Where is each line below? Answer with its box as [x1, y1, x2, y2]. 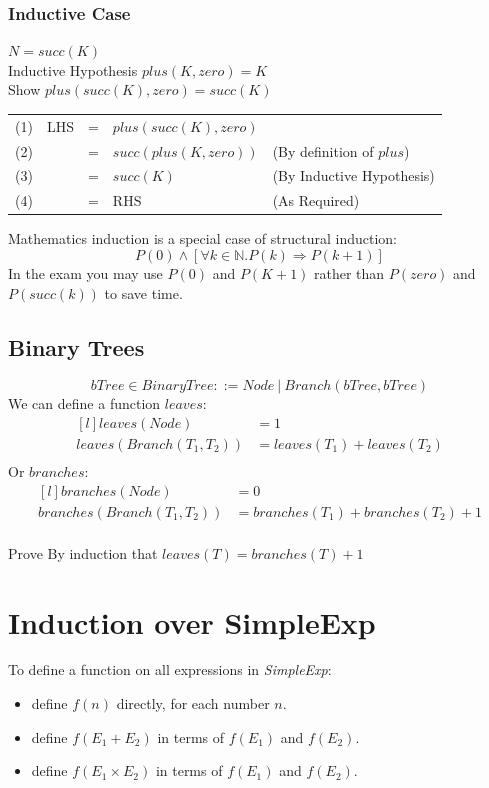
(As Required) [272, 190, 360, 211]
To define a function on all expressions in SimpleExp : [8, 659, 332, 680]
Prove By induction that [8, 542, 158, 563]
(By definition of [272, 140, 374, 161]
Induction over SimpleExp [8, 601, 376, 642]
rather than [314, 262, 385, 283]
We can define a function [8, 393, 161, 414]
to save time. [104, 282, 183, 303]
